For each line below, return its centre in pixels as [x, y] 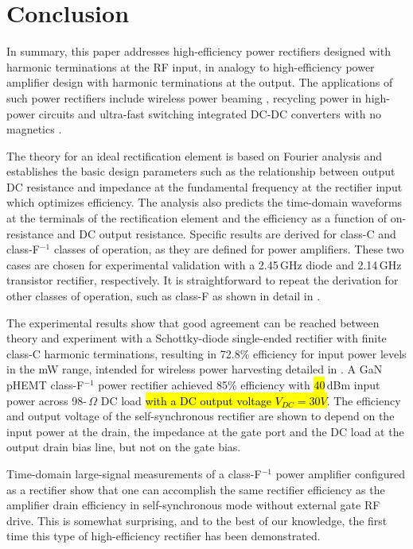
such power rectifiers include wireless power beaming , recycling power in [184, 97]
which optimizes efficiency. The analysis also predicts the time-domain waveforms [205, 202]
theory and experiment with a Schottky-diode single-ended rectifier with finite [197, 338]
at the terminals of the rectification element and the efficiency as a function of [197, 218]
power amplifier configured [340, 473]
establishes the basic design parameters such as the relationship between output [201, 171]
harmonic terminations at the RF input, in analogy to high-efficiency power [191, 66]
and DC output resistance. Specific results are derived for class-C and [226, 233]
